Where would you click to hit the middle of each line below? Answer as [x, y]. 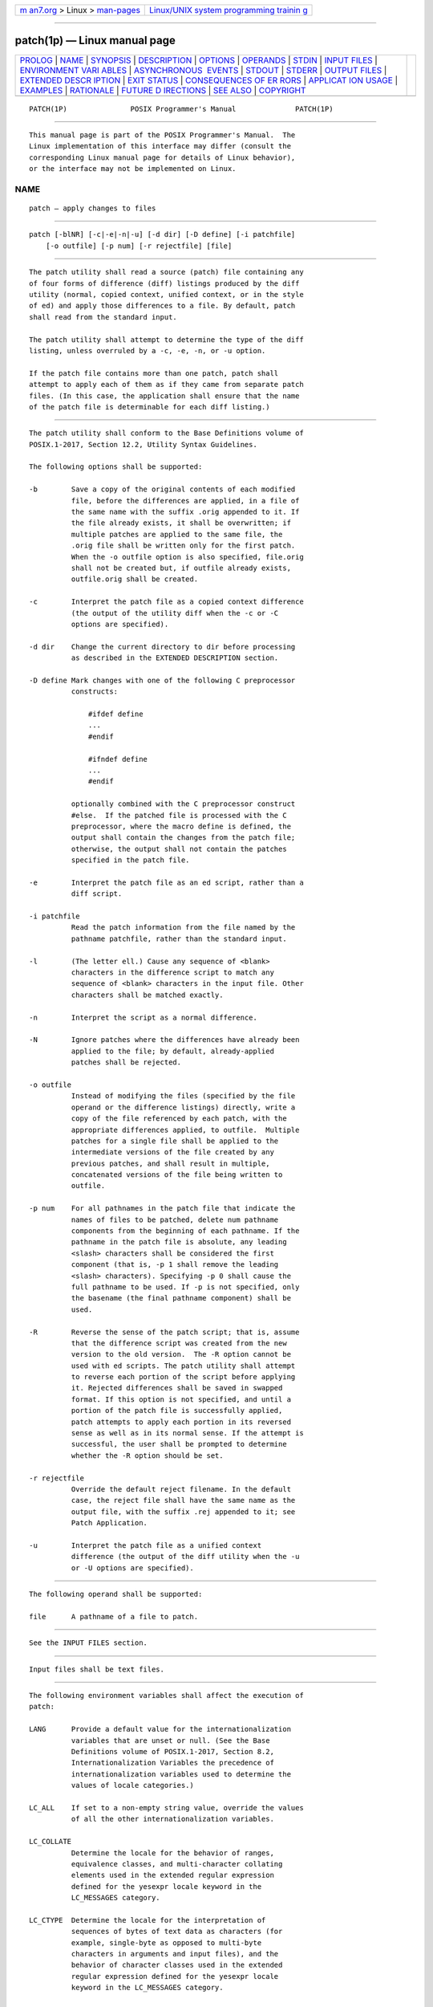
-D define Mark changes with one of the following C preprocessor [162, 680]
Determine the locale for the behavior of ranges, [172, 1853]
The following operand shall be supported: [116, 1594]
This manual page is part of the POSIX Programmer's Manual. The [162, 135]
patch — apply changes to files [93, 208]
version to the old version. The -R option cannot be [181, 1354]
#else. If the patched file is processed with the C [179, 815]
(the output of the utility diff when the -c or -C [175, 613]
